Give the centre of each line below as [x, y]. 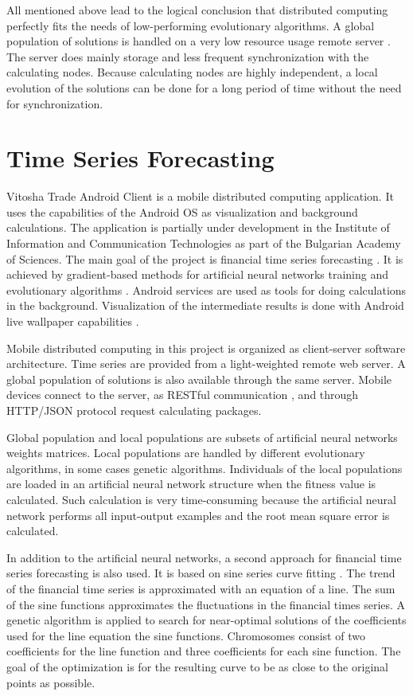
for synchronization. [55, 103]
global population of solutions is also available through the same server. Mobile [199, 379]
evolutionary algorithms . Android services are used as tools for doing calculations [206, 289]
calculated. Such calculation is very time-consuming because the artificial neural [201, 499]
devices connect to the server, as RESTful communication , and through [183, 395]
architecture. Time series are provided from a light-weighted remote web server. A [206, 364]
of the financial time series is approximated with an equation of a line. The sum [201, 588]
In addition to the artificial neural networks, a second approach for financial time [204, 557]
